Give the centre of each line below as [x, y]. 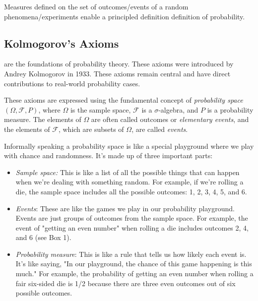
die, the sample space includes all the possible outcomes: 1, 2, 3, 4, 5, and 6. [131, 191]
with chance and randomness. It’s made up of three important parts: [108, 155]
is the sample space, [100, 109]
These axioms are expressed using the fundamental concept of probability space [124, 100]
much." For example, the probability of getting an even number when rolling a [134, 273]
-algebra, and [178, 109]
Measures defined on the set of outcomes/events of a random [96, 6]
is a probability [230, 109]
